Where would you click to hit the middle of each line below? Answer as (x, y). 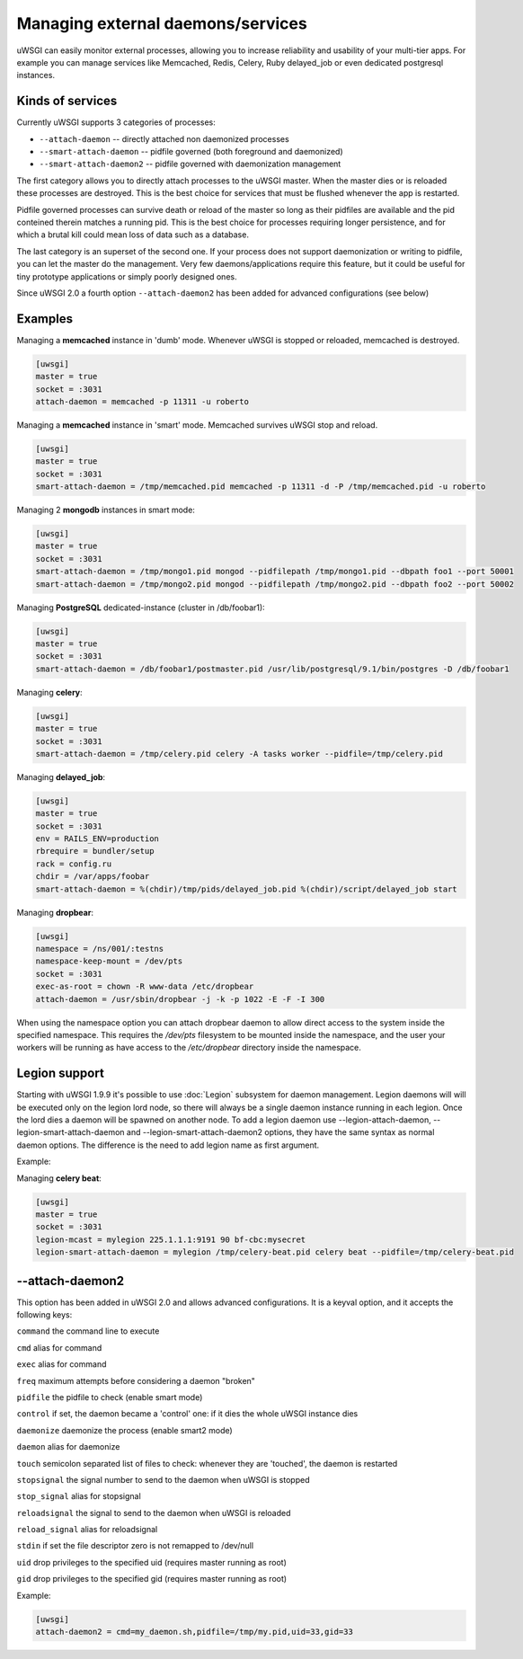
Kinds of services (67, 101)
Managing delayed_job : (61, 776)
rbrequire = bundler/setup (95, 851)
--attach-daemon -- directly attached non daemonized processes (164, 138)
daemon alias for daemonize (68, 1447)
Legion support (61, 1073)
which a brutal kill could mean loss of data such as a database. (133, 235)
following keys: (44, 1315)
